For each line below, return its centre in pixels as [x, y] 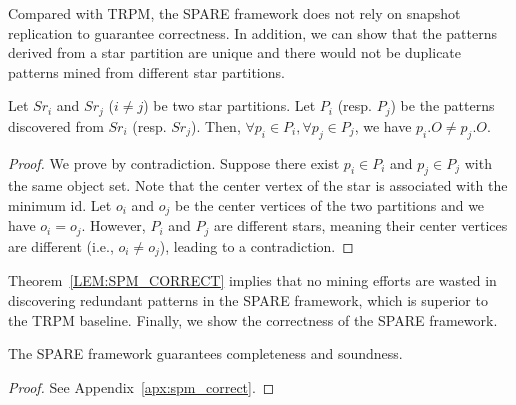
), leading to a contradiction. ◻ [256, 245]
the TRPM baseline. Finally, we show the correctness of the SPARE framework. [253, 319]
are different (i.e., [61, 245]
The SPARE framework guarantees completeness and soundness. [205, 353]
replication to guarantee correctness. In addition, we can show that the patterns [252, 32]
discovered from [56, 125]
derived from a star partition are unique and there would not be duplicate [235, 52]
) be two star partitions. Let [229, 105]
